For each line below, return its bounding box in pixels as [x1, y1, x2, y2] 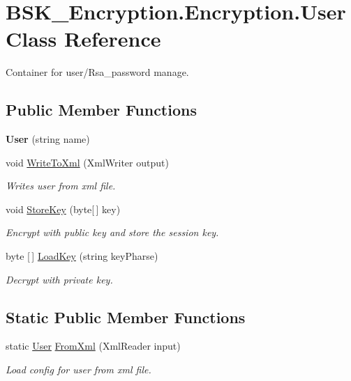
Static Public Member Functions [6, 306, 246, 327]
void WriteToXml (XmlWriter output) [6, 155, 169, 169]
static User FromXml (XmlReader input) [6, 339, 181, 353]
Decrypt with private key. [6, 272, 113, 286]
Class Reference [6, 24, 161, 53]
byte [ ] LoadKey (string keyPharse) [6, 249, 158, 263]
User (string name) [6, 132, 90, 146]
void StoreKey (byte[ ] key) [6, 201, 121, 216]
